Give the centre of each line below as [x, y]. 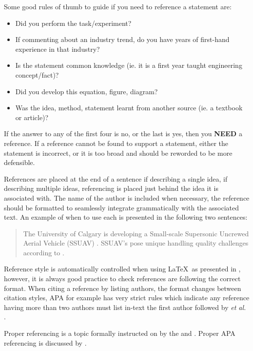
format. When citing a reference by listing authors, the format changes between [123, 288]
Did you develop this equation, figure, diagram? [87, 91]
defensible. [19, 162]
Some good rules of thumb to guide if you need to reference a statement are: [118, 6]
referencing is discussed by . [45, 342]
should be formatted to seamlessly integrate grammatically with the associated [121, 207]
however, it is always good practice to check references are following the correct [122, 279]
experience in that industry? [58, 49]
